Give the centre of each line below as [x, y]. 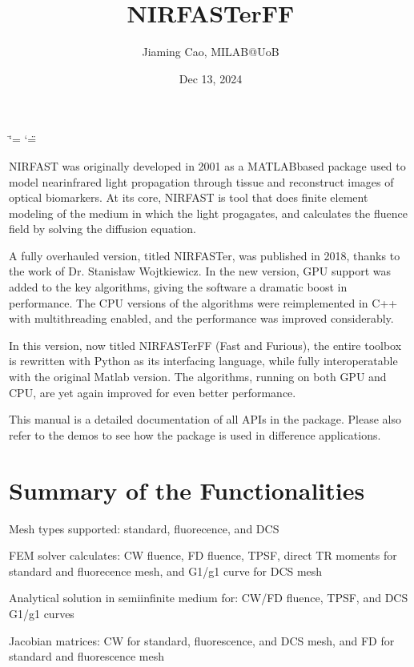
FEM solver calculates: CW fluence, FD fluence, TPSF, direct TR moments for [203, 555]
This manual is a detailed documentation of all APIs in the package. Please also [205, 419]
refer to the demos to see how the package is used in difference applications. [195, 434]
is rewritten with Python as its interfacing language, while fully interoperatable [203, 361]
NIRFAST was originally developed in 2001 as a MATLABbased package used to [207, 165]
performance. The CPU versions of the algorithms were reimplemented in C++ [203, 302]
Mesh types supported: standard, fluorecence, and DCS [144, 528]
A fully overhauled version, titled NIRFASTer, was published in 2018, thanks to [205, 255]
